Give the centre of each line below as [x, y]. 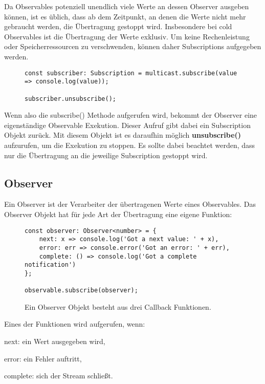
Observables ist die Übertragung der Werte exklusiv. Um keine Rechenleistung [127, 36]
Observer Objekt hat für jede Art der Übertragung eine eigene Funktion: [118, 214]
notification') [50, 265]
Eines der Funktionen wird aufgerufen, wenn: [75, 324]
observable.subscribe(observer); [81, 291]
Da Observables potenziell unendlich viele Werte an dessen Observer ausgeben [127, 6]
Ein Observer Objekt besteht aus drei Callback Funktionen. [118, 306]
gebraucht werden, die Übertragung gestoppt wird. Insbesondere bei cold [118, 26]
